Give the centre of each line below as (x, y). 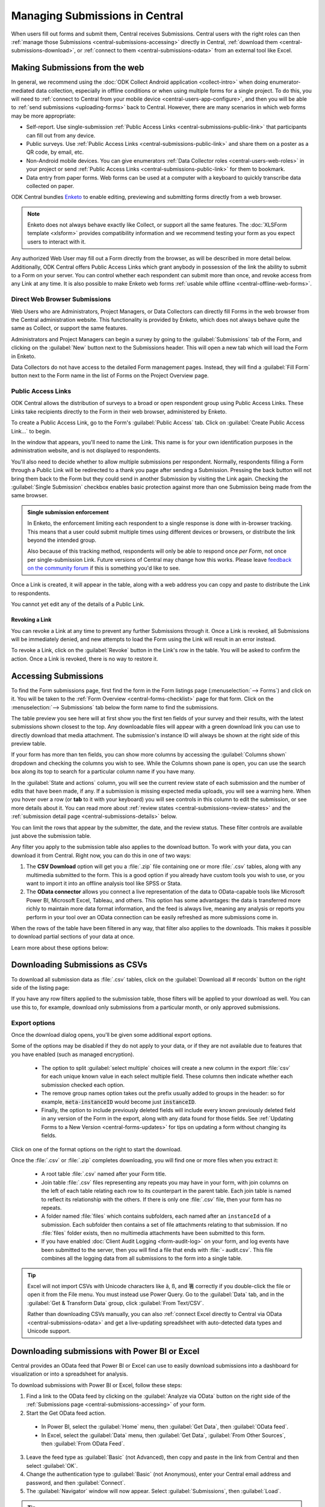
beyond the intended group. (62, 540)
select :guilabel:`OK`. (52, 1465)
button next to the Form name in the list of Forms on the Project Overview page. (110, 376)
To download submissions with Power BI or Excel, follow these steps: (97, 1385)
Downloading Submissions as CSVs (79, 965)
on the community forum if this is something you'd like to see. (104, 568)
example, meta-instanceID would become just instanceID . (119, 1102)
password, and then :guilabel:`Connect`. (76, 1482)
